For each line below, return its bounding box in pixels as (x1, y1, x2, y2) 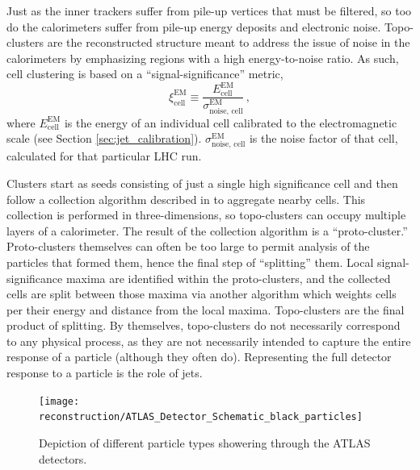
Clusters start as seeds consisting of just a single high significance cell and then (6, 174, 398, 191)
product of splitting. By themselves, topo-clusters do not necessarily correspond (6, 317, 401, 334)
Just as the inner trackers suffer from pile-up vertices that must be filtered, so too (6, 2, 412, 19)
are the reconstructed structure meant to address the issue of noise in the (47, 34, 410, 51)
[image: (39, 395, 80, 407)
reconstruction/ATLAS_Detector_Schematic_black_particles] (39, 411, 363, 423)
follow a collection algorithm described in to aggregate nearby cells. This (6, 190, 366, 207)
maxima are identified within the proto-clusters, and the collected (65, 269, 391, 286)
